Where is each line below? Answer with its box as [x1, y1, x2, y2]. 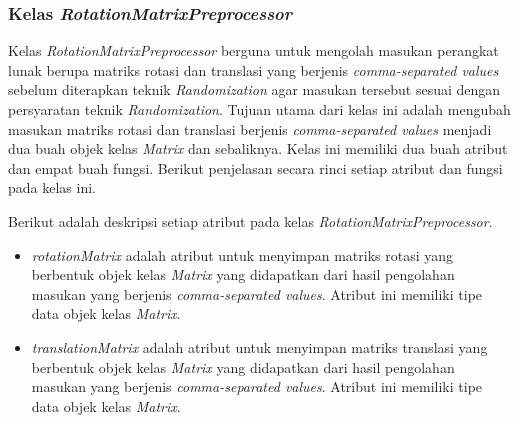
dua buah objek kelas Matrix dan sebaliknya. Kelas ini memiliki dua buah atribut [8, 138, 508, 159]
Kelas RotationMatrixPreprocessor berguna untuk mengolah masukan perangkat [8, 40, 499, 61]
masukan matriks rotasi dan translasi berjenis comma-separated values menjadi [8, 118, 492, 139]
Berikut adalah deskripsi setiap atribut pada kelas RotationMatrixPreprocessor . [8, 210, 493, 231]
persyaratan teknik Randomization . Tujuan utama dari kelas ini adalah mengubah [8, 99, 511, 119]
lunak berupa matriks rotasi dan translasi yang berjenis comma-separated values [8, 59, 499, 80]
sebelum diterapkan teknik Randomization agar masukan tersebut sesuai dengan [8, 79, 501, 100]
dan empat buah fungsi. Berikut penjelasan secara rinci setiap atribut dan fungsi [8, 157, 503, 178]
